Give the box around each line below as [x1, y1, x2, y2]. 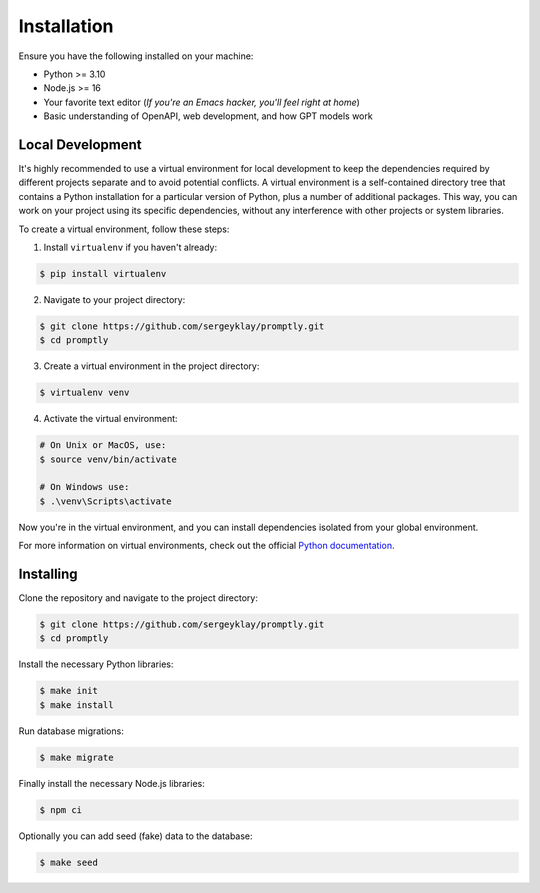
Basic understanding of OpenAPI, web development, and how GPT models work [43, 110, 374, 122]
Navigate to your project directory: [43, 293, 186, 305]
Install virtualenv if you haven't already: [43, 241, 218, 253]
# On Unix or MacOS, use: [39, 440, 167, 451]
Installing [18, 566, 79, 582]
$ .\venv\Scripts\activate [39, 495, 172, 507]
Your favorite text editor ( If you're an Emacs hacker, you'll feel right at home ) [43, 96, 360, 108]
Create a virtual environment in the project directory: [43, 360, 260, 372]
